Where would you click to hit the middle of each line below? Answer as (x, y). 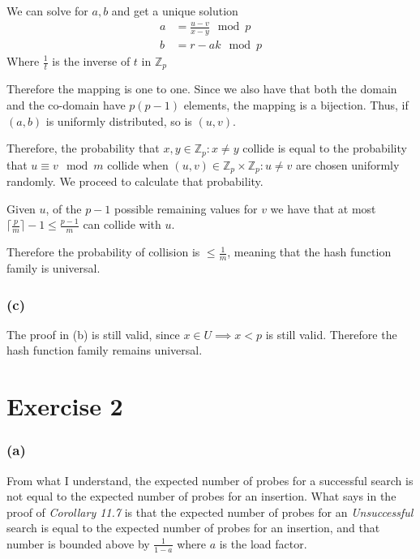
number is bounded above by (78, 543)
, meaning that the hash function (309, 252)
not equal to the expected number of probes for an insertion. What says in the (201, 496)
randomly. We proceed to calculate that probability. (135, 181)
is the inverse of (91, 61)
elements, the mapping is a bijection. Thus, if (296, 105)
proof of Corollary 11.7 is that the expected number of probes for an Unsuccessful (210, 512)
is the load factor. (263, 543)
